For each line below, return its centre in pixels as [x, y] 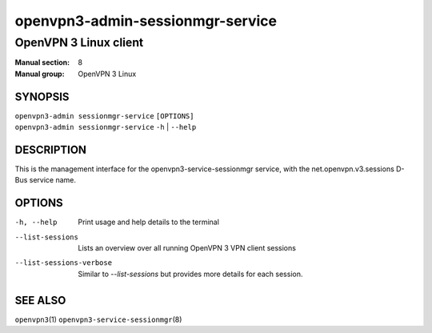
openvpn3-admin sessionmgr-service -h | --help [106, 127]
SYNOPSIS [42, 96]
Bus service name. [45, 180]
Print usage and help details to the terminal [149, 222]
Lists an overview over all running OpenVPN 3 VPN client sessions [187, 248]
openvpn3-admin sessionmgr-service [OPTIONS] [104, 116]
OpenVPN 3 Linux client [79, 42]
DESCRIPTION [51, 149]
